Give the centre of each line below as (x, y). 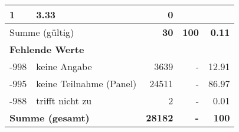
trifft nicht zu (64, 100)
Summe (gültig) (42, 32)
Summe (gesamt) (50, 118)
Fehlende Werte (47, 49)
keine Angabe (64, 66)
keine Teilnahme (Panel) (86, 83)
